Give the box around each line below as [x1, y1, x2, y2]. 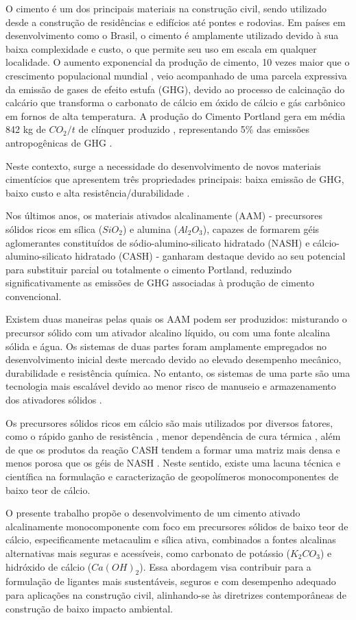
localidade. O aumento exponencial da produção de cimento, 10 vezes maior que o [5, 55, 350, 69]
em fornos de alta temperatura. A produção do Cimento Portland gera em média [5, 108, 346, 123]
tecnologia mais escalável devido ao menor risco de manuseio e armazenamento [5, 379, 336, 393]
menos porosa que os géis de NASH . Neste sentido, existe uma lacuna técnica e [5, 456, 341, 470]
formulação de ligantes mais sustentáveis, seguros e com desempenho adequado [5, 574, 336, 588]
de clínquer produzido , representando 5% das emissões [78, 122, 310, 136]
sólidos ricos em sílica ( [5, 221, 103, 236]
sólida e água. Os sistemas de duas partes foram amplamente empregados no [5, 338, 327, 353]
